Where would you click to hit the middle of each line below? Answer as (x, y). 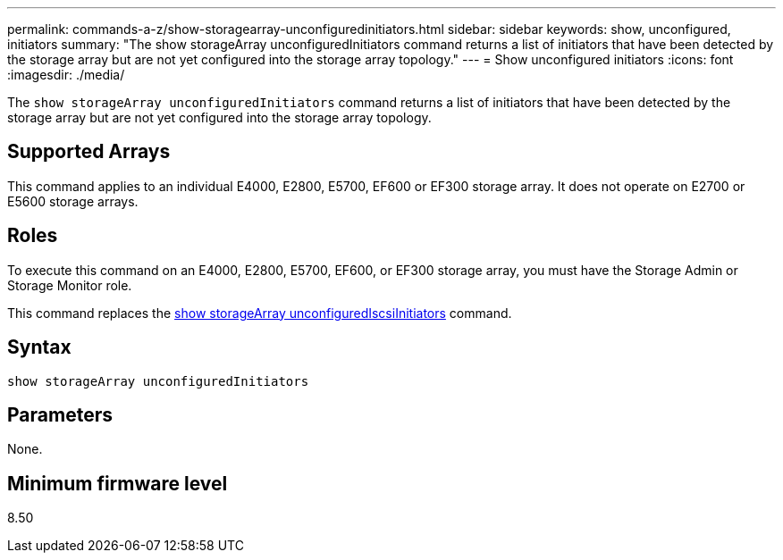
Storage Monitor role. (70, 285)
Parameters (60, 414)
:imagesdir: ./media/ (66, 75)
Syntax (39, 347)
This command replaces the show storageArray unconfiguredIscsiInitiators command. (260, 313)
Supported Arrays (89, 152)
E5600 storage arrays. (73, 201)
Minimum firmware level (118, 483)
